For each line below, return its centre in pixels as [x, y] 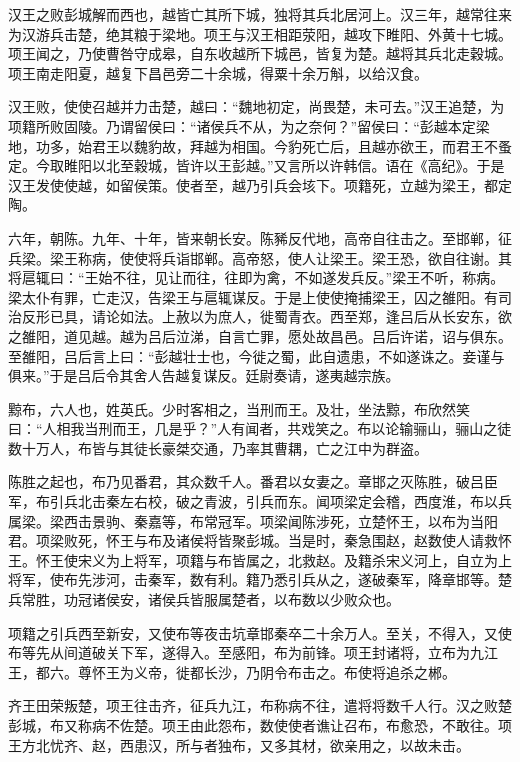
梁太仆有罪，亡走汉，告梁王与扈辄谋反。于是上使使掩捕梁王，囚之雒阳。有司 [260, 296]
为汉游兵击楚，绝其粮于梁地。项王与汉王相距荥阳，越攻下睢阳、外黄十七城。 [260, 33]
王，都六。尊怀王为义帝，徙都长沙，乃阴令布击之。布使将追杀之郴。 [232, 671]
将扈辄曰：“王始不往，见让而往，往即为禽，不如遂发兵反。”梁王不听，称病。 [256, 277]
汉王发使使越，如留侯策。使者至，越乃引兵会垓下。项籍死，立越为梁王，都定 [260, 184]
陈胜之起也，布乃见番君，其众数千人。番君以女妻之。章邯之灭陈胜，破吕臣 [253, 481]
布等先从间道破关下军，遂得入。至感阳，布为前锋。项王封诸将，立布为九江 [253, 652]
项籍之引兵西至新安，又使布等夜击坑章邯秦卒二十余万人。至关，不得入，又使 [260, 632]
